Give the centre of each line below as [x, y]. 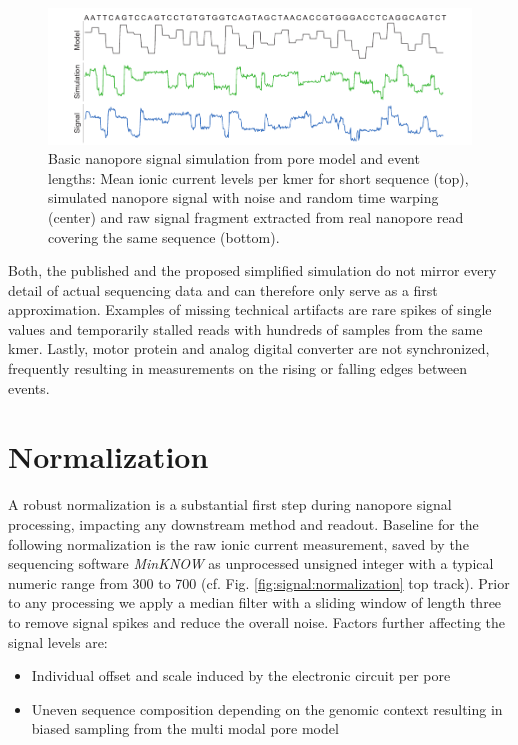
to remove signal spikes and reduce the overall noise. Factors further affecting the [256, 621]
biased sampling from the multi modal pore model [185, 728]
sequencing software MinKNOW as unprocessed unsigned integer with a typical [251, 563]
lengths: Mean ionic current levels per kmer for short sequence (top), [258, 177]
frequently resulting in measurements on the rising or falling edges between [238, 368]
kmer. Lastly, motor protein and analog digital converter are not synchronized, [249, 348]
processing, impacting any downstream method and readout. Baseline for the [243, 523]
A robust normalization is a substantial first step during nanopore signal [230, 504]
